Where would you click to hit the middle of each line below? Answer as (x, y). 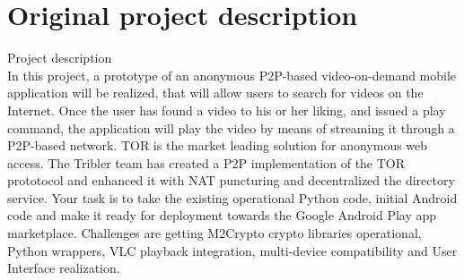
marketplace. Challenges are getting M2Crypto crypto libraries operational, (214, 233)
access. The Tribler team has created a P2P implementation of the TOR (206, 162)
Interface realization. (64, 268)
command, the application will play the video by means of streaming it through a (231, 127)
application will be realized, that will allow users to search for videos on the (215, 93)
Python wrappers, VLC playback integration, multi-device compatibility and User (232, 250)
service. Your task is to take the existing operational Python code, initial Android (232, 197)
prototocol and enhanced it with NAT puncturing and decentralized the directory (231, 180)
